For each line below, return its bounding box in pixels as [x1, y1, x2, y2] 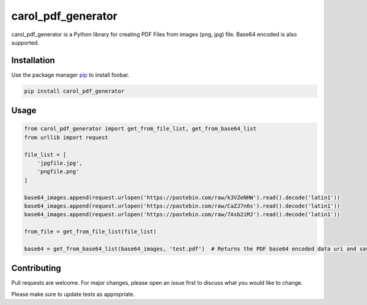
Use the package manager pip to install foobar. [11, 71, 130, 78]
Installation [11, 55, 55, 66]
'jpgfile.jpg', [37, 159, 83, 167]
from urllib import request [24, 134, 108, 141]
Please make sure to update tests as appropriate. [11, 290, 135, 298]
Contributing [11, 263, 61, 274]
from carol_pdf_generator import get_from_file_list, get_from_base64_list [24, 126, 257, 132]
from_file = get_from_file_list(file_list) [24, 228, 157, 235]
